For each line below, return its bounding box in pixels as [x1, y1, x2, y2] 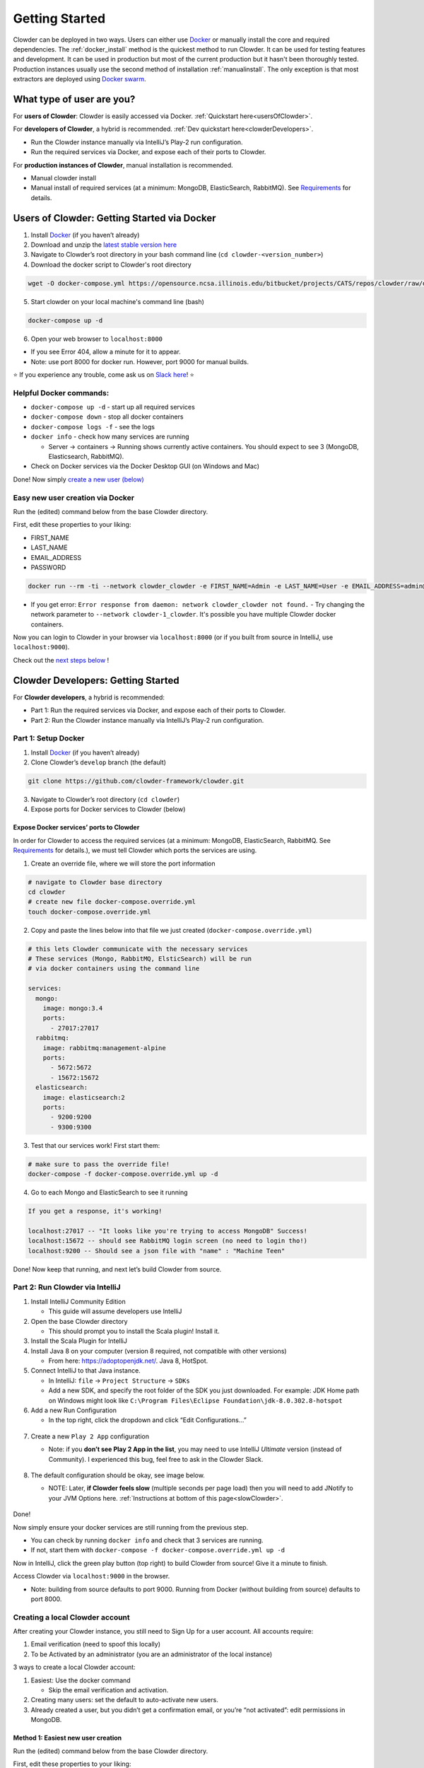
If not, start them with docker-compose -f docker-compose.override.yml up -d [30, 1546, 285, 1554]
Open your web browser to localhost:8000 [30, 335, 163, 343]
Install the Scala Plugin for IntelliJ [30, 1337, 127, 1345]
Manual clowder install [30, 173, 97, 182]
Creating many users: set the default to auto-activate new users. [30, 1696, 218, 1704]
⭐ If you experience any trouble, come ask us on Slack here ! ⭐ [13, 370, 194, 378]
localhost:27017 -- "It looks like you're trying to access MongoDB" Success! [28, 1227, 307, 1235]
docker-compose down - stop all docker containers [30, 412, 184, 421]
